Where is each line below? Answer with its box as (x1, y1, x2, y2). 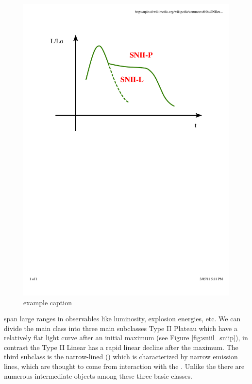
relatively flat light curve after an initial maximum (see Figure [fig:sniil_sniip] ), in (4, 332, 248, 343)
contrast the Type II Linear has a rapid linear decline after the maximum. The (4, 342, 238, 352)
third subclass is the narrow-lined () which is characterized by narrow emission (4, 351, 238, 362)
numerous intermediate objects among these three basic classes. (4, 370, 192, 381)
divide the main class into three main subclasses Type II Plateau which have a (4, 323, 237, 333)
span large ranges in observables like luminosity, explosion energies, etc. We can (4, 314, 241, 324)
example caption (23, 297, 72, 307)
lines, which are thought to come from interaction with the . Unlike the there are (4, 361, 245, 371)
